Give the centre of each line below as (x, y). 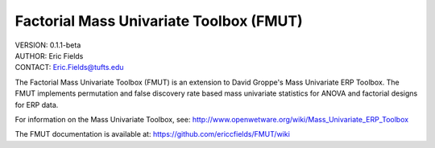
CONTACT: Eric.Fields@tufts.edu (69, 68)
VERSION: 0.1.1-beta (48, 45)
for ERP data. (37, 105)
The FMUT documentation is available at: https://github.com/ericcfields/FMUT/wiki (152, 134)
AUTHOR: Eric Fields (49, 55)
